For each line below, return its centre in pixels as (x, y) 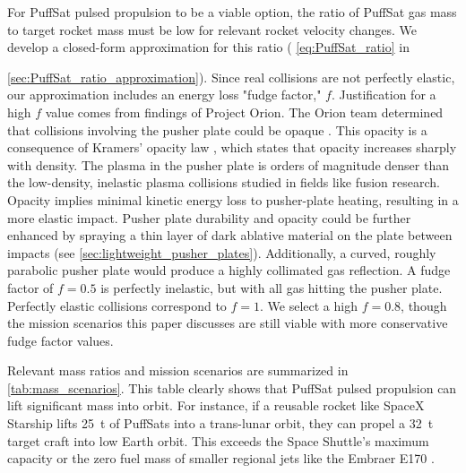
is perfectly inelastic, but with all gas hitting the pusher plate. (272, 287)
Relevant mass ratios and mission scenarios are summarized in (178, 370)
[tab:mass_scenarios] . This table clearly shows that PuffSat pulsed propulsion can (232, 387)
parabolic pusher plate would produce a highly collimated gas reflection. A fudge (229, 270)
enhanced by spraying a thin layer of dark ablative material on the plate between (230, 235)
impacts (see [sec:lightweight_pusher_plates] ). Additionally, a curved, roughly (222, 252)
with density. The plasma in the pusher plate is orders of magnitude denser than (228, 164)
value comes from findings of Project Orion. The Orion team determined (244, 112)
